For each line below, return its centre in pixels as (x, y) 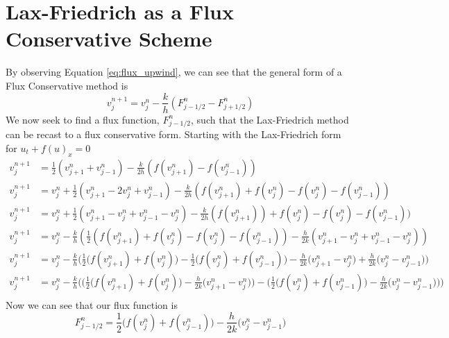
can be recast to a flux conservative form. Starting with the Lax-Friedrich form (173, 134)
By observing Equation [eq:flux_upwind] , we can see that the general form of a (174, 72)
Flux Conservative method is (67, 85)
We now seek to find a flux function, (83, 119)
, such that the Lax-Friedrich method (270, 119)
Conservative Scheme (109, 39)
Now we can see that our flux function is (92, 304)
